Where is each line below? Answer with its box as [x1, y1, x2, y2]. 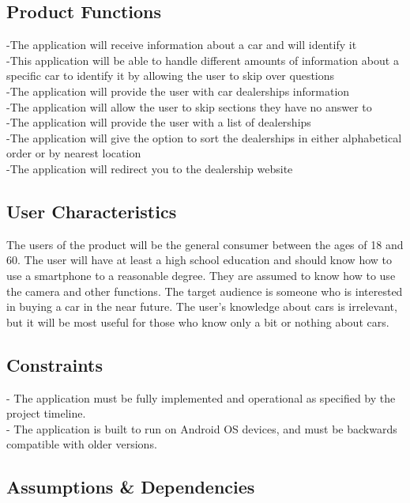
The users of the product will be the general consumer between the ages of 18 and [6, 236, 404, 252]
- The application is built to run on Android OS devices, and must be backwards [6, 420, 397, 437]
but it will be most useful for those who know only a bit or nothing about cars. [6, 313, 389, 330]
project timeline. [6, 405, 86, 422]
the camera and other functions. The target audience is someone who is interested [6, 282, 403, 299]
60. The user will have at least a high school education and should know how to [6, 251, 392, 268]
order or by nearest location [6, 145, 141, 161]
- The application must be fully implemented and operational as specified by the [6, 389, 396, 406]
